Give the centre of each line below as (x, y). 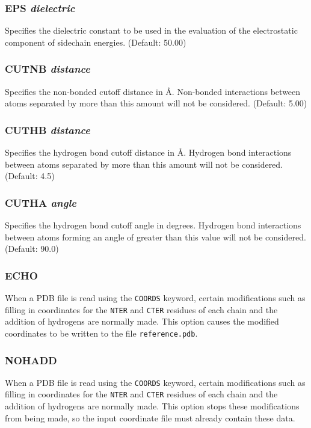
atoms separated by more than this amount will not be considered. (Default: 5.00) (156, 103)
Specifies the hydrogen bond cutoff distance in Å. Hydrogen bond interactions (148, 152)
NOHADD (31, 360)
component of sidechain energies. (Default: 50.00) (96, 42)
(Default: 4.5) (30, 176)
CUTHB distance (48, 130)
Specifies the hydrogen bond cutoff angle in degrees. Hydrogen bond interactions (153, 225)
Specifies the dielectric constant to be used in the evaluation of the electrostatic (151, 30)
